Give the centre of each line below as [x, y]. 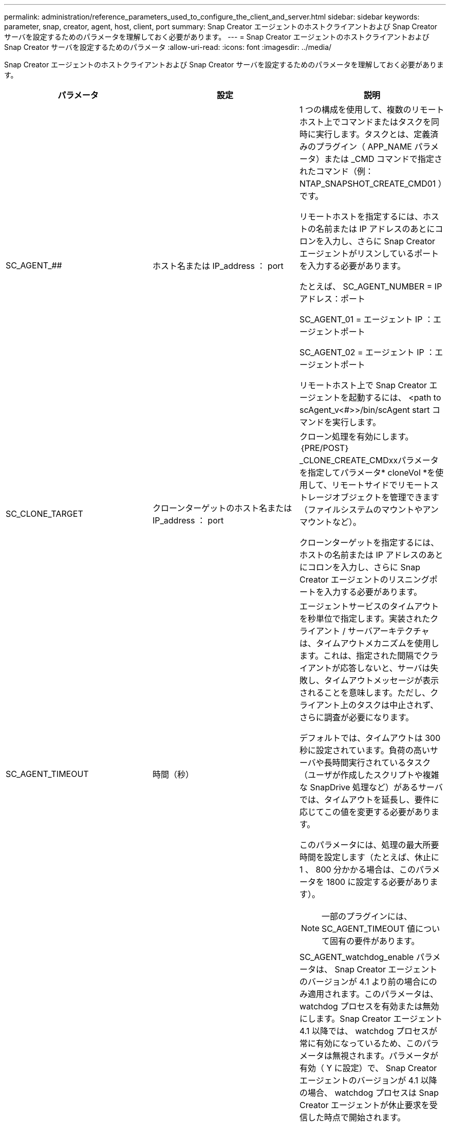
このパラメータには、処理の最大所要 [369, 845]
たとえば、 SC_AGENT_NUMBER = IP [371, 286]
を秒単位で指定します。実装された [365, 619]
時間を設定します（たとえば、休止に [369, 857]
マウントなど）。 [330, 522]
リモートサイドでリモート [381, 485]
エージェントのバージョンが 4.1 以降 [368, 1080]
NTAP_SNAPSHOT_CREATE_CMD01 [368, 184]
